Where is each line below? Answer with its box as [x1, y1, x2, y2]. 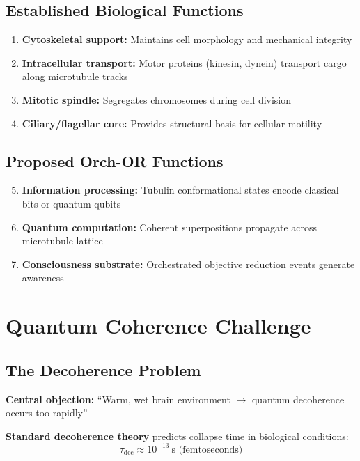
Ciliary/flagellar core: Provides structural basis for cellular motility [22, 116, 322, 130]
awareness [22, 270, 64, 285]
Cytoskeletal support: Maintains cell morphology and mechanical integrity [22, 32, 352, 47]
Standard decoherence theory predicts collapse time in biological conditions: [6, 428, 349, 443]
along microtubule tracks [22, 69, 128, 84]
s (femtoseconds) [171, 444, 243, 455]
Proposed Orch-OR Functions [6, 150, 224, 171]
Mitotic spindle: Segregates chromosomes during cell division [22, 92, 292, 107]
